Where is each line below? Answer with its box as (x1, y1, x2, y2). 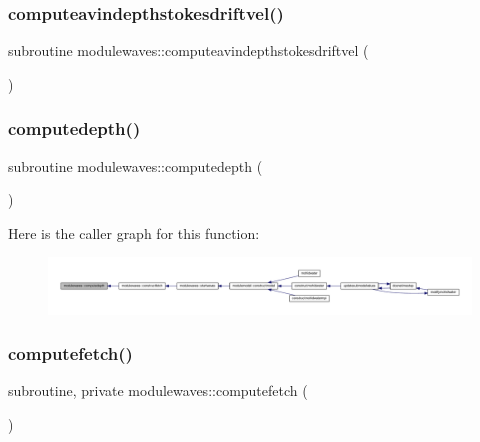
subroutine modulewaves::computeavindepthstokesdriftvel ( (8, 40, 369, 61)
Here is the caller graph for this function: (8, 222, 260, 243)
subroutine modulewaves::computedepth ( (8, 155, 263, 176)
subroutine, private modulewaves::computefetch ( (8, 380, 308, 401)
